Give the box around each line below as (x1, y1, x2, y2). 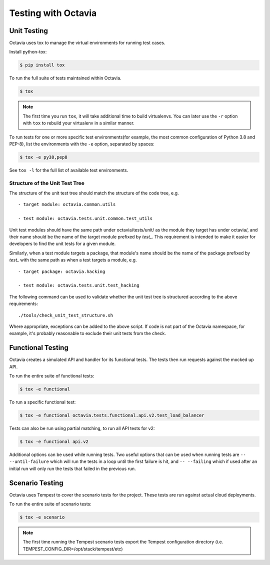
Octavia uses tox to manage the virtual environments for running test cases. (9, 40, 165, 46)
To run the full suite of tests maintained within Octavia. (9, 75, 122, 81)
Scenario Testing (9, 478, 63, 487)
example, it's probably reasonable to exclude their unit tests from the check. (9, 330, 166, 336)
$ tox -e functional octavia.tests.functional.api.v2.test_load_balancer (19, 412, 204, 418)
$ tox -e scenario (19, 514, 65, 520)
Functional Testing (9, 343, 68, 352)
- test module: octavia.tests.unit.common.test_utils (18, 215, 152, 221)
